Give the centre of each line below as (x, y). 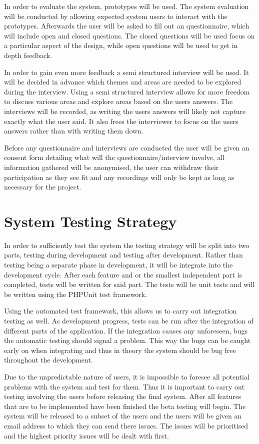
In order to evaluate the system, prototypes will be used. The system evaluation (126, 6)
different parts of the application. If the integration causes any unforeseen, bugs (126, 330)
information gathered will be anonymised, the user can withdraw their (111, 167)
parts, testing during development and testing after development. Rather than (123, 255)
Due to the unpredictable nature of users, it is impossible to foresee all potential (127, 376)
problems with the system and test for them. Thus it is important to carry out (124, 386)
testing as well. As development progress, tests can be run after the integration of (129, 320)
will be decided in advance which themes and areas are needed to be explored (123, 82)
